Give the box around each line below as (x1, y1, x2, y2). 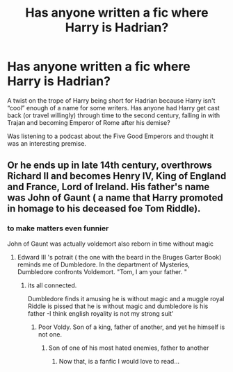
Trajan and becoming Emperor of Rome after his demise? (7, 118, 170, 126)
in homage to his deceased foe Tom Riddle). (7, 203, 201, 214)
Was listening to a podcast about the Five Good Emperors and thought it (7, 132, 214, 140)
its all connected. (27, 281, 77, 289)
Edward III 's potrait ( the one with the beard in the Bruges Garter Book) (17, 253, 222, 261)
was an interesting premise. (7, 139, 87, 147)
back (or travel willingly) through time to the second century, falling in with (7, 111, 220, 119)
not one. (38, 330, 63, 338)
